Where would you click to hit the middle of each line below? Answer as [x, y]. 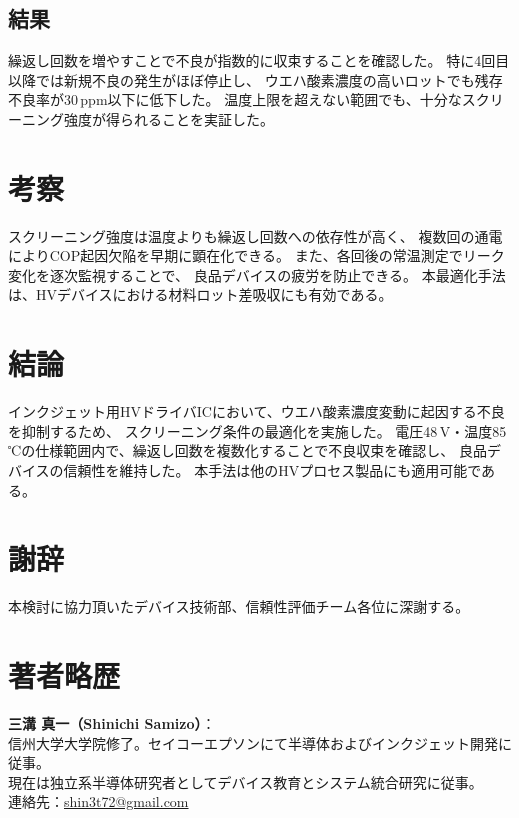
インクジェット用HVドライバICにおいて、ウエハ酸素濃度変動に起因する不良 [256, 411]
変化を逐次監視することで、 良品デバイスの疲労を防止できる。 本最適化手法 [257, 274]
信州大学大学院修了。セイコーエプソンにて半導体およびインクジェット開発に [260, 742]
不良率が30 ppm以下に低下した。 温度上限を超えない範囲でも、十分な [235, 99]
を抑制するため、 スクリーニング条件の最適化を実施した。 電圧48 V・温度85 [257, 430]
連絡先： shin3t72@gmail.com [98, 801]
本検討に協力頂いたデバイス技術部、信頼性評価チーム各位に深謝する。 [239, 606]
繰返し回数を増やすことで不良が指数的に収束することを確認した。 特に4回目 [259, 60]
